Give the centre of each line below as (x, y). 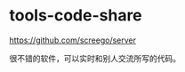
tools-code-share (76, 16)
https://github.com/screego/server (72, 40)
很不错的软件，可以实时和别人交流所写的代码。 (95, 58)
